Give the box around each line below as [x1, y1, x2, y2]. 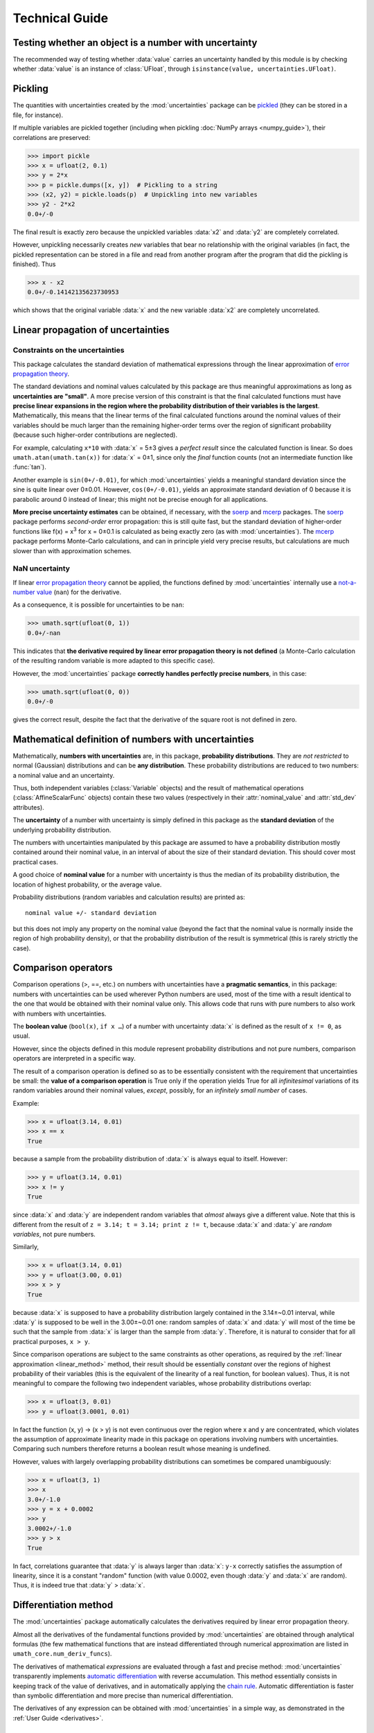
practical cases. [12, 857, 58, 866]
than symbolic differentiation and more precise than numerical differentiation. [12, 1691, 233, 1700]
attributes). [12, 803, 44, 811]
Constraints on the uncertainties [12, 345, 125, 355]
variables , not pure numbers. [12, 1230, 96, 1239]
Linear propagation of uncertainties [12, 324, 170, 336]
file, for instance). [12, 111, 64, 119]
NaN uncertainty [12, 564, 71, 573]
